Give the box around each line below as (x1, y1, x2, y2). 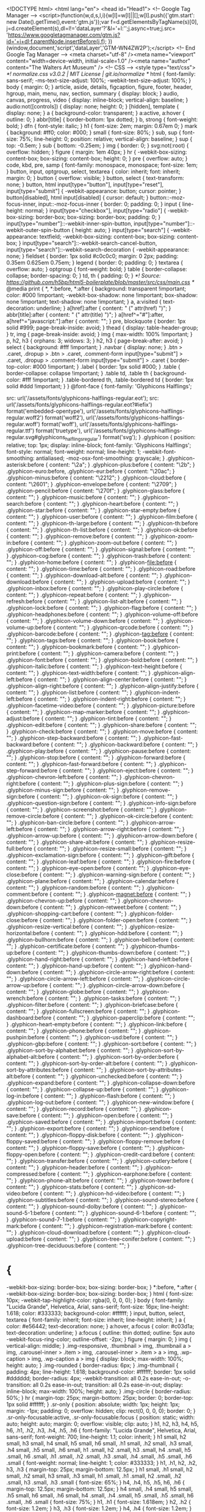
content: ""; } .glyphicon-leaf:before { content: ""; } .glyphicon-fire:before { (6, 857, 195, 865)
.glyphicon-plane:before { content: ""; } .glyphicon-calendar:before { (6, 877, 179, 884)
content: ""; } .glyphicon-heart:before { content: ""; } (46, 500, 179, 507)
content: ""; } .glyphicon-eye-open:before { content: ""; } (6, 864, 149, 871)
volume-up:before (6, 623, 52, 631)
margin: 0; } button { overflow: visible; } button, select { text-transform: (6, 175, 184, 181)
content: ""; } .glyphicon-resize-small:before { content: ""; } (37, 844, 187, 852)
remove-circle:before (6, 812, 60, 819)
